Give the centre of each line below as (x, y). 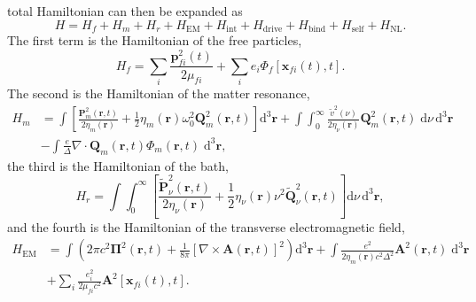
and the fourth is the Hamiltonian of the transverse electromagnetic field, (206, 226)
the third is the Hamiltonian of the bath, (118, 165)
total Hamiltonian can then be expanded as (125, 11)
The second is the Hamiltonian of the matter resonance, (159, 93)
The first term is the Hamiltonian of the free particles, (155, 40)
